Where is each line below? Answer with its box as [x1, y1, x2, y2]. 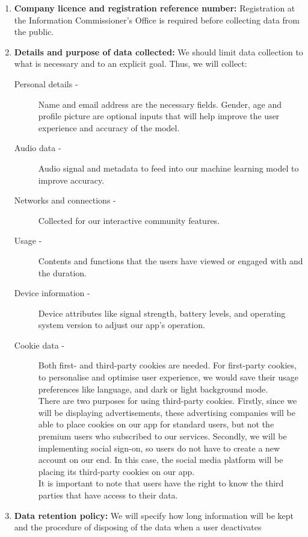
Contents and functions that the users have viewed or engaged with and [38, 254, 303, 267]
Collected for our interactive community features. [38, 214, 220, 226]
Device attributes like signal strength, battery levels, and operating [38, 306, 286, 319]
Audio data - [14, 141, 61, 154]
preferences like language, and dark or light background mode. [38, 382, 268, 395]
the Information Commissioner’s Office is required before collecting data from [14, 13, 300, 26]
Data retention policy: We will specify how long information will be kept [14, 509, 294, 521]
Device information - [14, 287, 90, 299]
